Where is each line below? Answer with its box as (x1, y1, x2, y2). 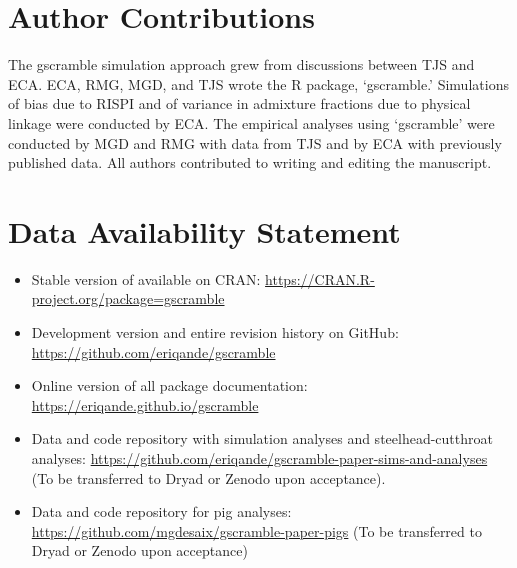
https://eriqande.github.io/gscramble (31, 394, 259, 415)
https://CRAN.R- (265, 268, 375, 289)
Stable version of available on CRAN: (31, 268, 261, 289)
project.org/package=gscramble (31, 288, 225, 309)
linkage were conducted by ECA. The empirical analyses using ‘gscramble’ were (8, 112, 495, 133)
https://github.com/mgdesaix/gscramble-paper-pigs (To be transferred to (31, 520, 482, 541)
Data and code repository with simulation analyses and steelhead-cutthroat (31, 428, 493, 449)
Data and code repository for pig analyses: (31, 501, 292, 522)
